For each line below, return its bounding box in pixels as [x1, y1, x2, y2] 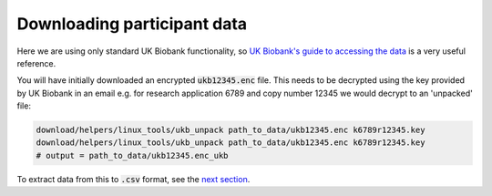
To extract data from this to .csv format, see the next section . [16, 173, 251, 184]
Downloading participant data [16, 14, 248, 34]
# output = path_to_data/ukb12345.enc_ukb [36, 150, 229, 160]
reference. [16, 57, 56, 68]
